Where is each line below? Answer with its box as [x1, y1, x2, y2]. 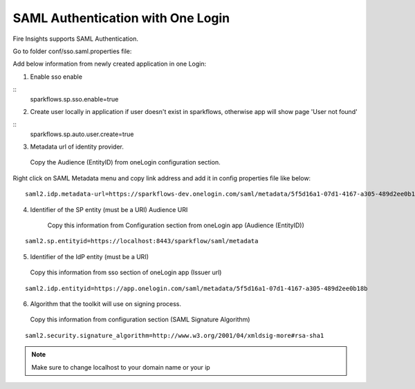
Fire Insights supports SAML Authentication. [12, 35, 138, 43]
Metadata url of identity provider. [30, 142, 124, 151]
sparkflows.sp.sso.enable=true [30, 95, 119, 103]
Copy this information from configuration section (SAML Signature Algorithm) [30, 315, 250, 324]
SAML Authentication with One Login [12, 10, 230, 26]
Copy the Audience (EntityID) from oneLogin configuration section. [30, 158, 221, 167]
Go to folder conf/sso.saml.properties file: [12, 47, 132, 55]
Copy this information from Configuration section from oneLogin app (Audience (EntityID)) [47, 221, 304, 229]
